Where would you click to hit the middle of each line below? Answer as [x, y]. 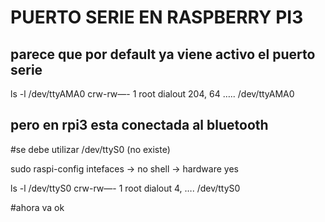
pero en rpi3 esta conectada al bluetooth [139, 125]
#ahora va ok [37, 207]
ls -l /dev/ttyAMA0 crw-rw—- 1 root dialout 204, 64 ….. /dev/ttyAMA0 [152, 94]
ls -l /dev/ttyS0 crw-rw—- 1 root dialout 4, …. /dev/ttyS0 [125, 188]
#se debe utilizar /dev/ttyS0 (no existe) [90, 149]
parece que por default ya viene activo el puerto [163, 54]
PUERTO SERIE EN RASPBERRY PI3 [157, 17]
